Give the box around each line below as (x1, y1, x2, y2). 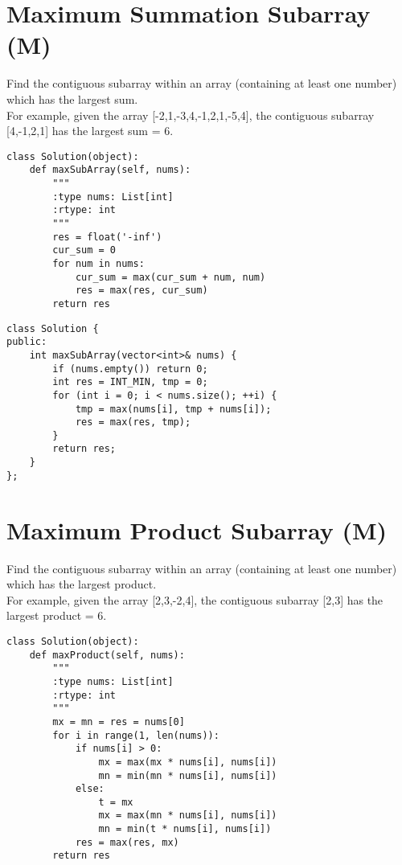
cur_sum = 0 (52, 244, 117, 256)
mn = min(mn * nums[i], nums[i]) (98, 769, 277, 781)
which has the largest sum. (6, 90, 138, 107)
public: (6, 336, 47, 348)
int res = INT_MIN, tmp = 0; (52, 376, 208, 388)
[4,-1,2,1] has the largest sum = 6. (6, 122, 174, 139)
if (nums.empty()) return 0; (52, 363, 208, 375)
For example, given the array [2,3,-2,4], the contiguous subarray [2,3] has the (6, 591, 384, 608)
